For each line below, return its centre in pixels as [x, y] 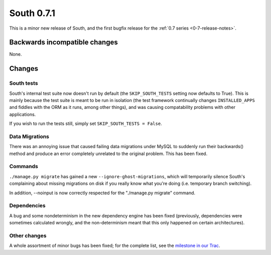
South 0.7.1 [32, 13]
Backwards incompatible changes [63, 42]
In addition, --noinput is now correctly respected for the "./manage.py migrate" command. [102, 193]
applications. [23, 114]
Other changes [28, 235]
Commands [24, 167]
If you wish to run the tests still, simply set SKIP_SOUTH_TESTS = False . [86, 123]
